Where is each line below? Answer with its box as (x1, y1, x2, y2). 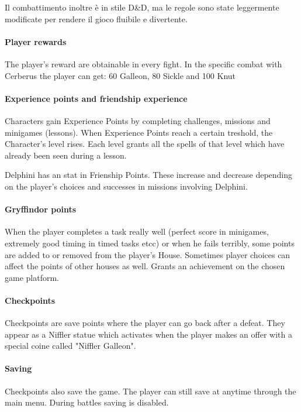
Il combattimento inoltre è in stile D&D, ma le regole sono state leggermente (5, 1, 279, 13)
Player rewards (5, 35, 67, 47)
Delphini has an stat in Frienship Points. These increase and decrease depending (5, 169, 293, 181)
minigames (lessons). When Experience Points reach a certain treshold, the (5, 126, 273, 138)
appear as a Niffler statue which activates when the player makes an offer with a (5, 328, 292, 340)
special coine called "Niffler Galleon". (5, 339, 136, 352)
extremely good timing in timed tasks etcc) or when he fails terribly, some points (5, 236, 295, 249)
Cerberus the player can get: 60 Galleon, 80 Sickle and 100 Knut (5, 69, 236, 81)
